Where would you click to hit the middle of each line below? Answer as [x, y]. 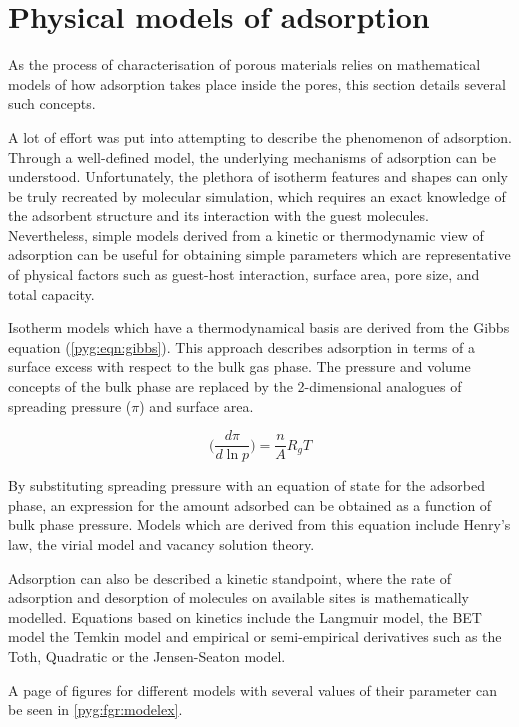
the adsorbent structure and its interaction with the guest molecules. [218, 215]
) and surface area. [196, 405]
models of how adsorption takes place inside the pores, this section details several [257, 83]
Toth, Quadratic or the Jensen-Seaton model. [147, 656]
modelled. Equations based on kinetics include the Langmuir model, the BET [245, 616]
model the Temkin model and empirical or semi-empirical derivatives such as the [255, 636]
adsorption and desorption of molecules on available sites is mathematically [238, 597]
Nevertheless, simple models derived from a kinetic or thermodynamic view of [246, 234]
